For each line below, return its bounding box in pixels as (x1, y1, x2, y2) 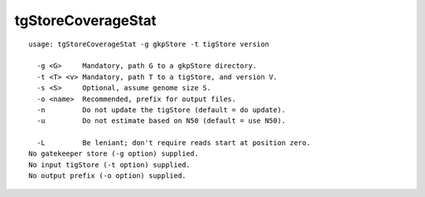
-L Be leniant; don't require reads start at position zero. (36, 138, 311, 148)
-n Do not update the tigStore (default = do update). (36, 105, 286, 114)
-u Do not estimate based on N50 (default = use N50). (36, 116, 286, 126)
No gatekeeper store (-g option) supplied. (28, 149, 199, 159)
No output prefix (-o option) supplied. (28, 171, 187, 181)
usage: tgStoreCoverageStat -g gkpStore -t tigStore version (28, 39, 269, 49)
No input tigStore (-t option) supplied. (28, 160, 190, 169)
